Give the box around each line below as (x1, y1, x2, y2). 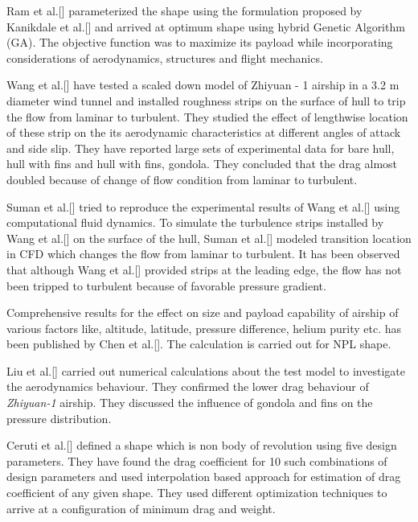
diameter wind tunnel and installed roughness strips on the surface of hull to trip (6, 92, 406, 109)
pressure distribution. (6, 409, 112, 426)
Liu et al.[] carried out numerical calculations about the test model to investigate (6, 362, 405, 379)
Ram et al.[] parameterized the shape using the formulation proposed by (6, 2, 363, 18)
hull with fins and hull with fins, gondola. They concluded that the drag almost (6, 155, 398, 172)
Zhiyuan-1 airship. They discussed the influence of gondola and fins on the (6, 394, 373, 411)
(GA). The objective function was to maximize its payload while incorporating (6, 34, 393, 51)
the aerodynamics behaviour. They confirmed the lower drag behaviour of (6, 378, 369, 395)
